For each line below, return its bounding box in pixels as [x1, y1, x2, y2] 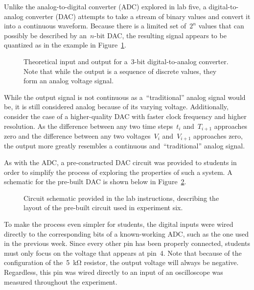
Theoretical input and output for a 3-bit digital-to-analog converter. [23, 56, 229, 66]
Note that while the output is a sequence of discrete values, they [23, 66, 217, 76]
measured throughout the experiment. [4, 276, 117, 287]
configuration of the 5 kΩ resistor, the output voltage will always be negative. [4, 257, 239, 267]
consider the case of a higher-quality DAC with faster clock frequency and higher [4, 111, 247, 121]
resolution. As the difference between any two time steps [4, 121, 173, 131]
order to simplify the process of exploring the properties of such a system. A [4, 167, 232, 177]
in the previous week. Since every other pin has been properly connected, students [4, 238, 250, 248]
